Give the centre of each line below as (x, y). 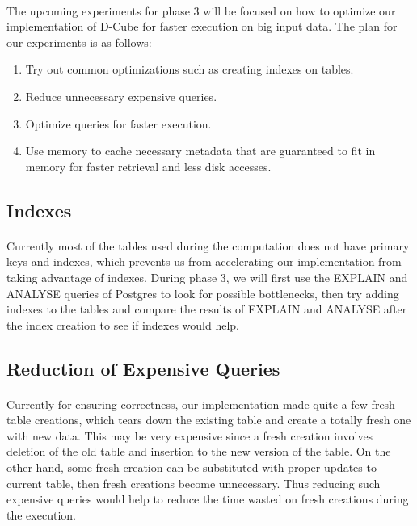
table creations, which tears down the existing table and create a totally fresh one (209, 420)
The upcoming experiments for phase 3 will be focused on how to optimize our (201, 10)
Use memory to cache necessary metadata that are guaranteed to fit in (200, 151)
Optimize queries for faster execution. (118, 123)
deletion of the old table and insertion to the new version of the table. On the (199, 451)
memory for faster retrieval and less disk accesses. (148, 166)
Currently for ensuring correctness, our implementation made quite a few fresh (201, 404)
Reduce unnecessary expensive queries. (121, 96)
